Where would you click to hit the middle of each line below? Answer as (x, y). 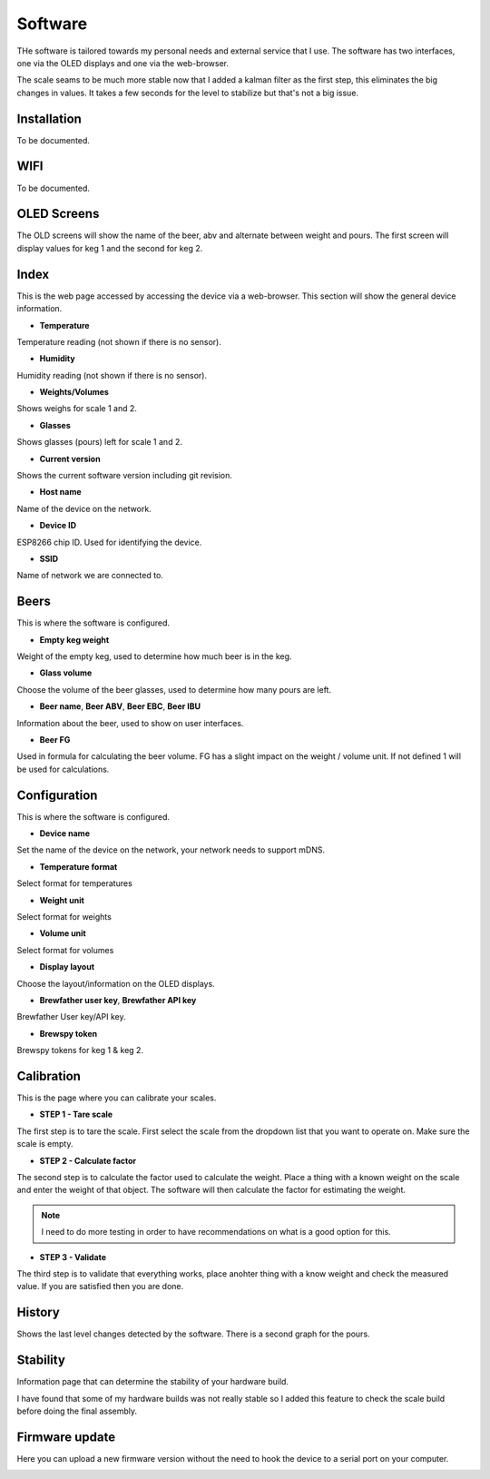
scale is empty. (45, 1144)
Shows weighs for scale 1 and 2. (77, 409)
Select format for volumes (65, 950)
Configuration (57, 795)
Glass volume (66, 673)
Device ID (58, 526)
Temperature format (78, 866)
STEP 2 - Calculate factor (88, 1160)
